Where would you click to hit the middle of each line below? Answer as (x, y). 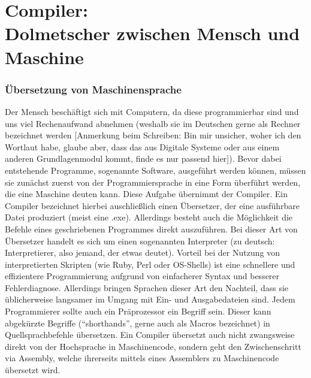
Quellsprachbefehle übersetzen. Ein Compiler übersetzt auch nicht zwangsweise (150, 335)
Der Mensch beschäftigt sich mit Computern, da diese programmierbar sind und (152, 111)
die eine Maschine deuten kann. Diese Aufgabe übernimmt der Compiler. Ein (147, 194)
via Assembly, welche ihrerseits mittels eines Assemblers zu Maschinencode (142, 358)
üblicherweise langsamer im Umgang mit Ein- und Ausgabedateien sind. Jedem (150, 299)
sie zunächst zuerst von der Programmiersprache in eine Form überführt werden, (153, 182)
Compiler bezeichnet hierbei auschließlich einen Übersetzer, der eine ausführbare (153, 205)
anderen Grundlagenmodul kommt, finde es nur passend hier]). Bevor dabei (143, 158)
